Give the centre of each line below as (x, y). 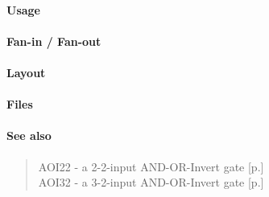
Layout (26, 72)
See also (29, 135)
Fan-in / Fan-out (54, 41)
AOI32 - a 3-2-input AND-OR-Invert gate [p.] (151, 182)
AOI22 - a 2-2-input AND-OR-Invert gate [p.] (151, 166)
